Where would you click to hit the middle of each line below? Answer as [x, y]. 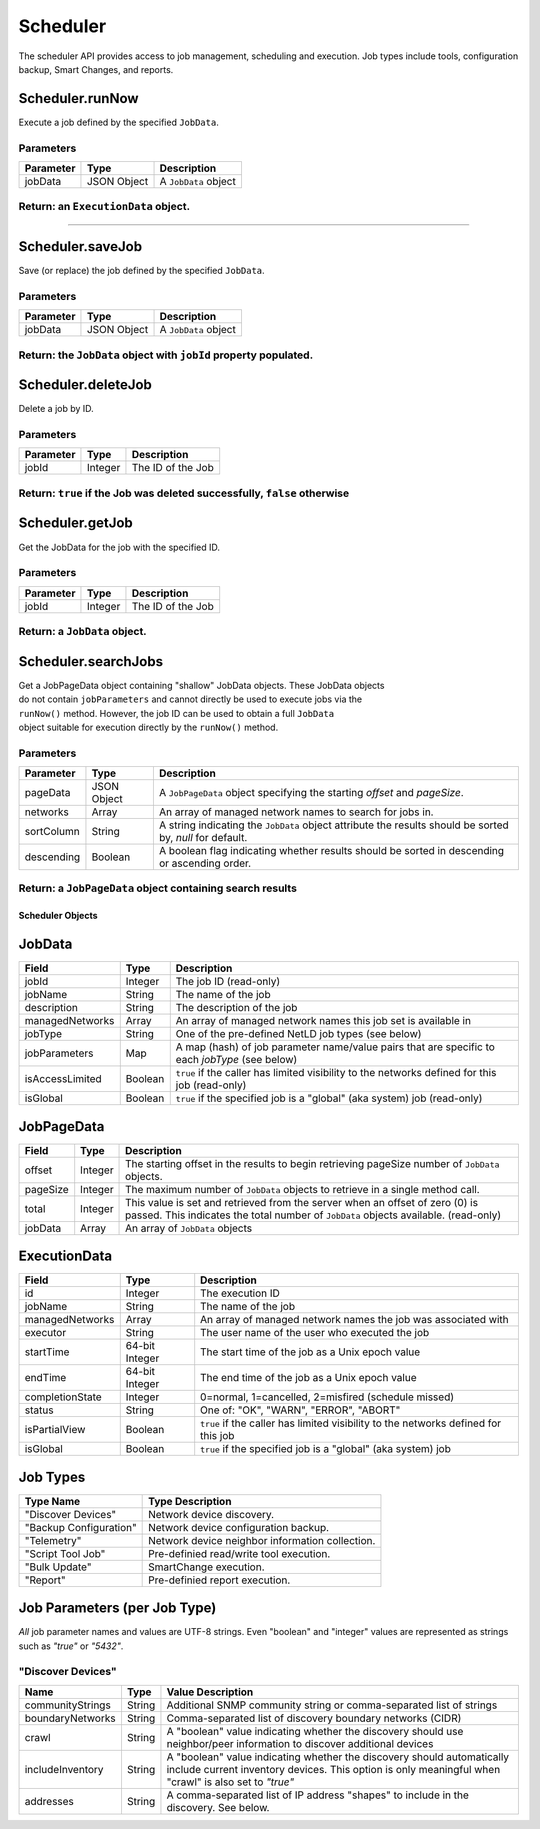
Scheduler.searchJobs [91, 661]
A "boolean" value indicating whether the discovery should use [315, 1731]
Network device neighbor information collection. [262, 1540]
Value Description [210, 1692]
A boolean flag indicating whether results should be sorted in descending [331, 851]
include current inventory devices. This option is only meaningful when [333, 1769]
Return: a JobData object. [82, 632]
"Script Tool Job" [65, 1553]
